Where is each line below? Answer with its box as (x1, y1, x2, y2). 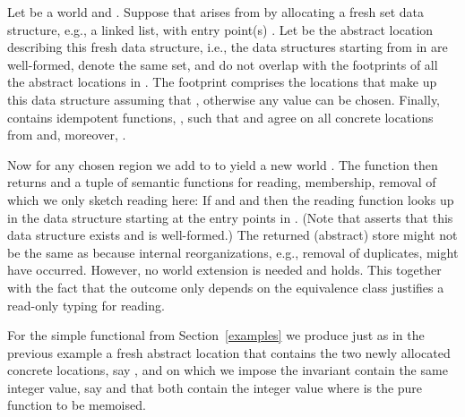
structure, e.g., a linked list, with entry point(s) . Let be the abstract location (7, 20, 434, 38)
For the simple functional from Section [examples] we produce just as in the (7, 326, 425, 345)
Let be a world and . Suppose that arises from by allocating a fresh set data (7, 3, 425, 21)
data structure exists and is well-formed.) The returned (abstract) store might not (7, 226, 458, 244)
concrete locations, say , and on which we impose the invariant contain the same (7, 361, 448, 379)
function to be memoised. (7, 396, 146, 414)
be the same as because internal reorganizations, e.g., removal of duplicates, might (7, 243, 459, 261)
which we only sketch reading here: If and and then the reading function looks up (7, 190, 454, 208)
